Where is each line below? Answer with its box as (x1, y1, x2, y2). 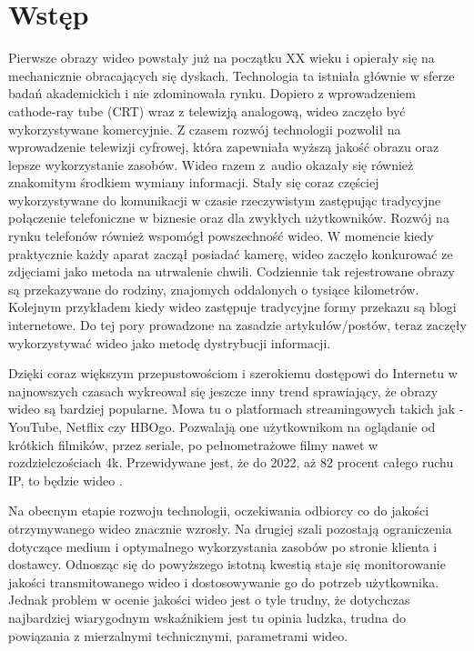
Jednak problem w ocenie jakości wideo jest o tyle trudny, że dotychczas (8, 590, 410, 609)
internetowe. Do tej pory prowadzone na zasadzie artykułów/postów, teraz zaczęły (8, 315, 467, 335)
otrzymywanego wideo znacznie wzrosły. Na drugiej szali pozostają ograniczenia (8, 518, 452, 537)
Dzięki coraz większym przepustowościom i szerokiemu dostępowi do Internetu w (8, 364, 458, 383)
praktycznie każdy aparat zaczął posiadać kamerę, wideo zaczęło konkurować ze (8, 244, 453, 263)
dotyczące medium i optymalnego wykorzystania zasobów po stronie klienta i (8, 536, 438, 556)
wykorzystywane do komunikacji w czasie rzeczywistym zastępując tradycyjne (8, 190, 441, 209)
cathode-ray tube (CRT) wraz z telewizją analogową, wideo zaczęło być (8, 101, 406, 120)
